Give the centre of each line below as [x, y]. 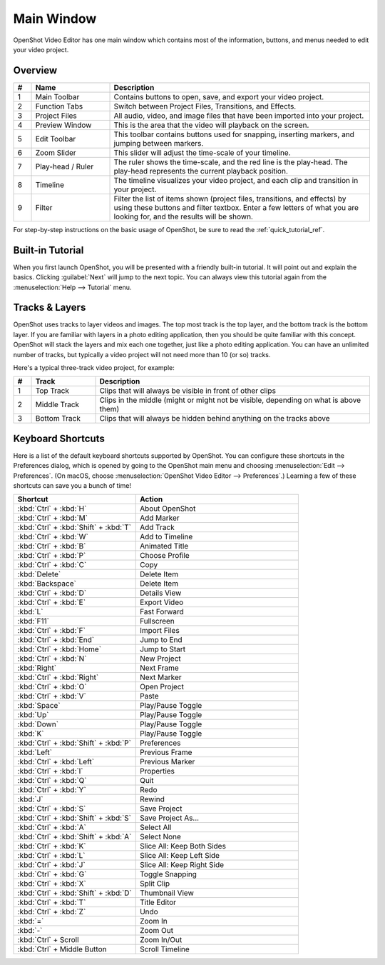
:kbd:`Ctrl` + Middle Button [62, 949]
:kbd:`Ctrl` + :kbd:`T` [52, 902]
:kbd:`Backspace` [47, 584]
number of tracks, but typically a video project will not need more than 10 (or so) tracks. [142, 354]
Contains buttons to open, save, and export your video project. [219, 96]
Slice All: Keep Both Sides [183, 846]
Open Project [162, 687]
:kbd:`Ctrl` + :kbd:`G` [52, 874]
